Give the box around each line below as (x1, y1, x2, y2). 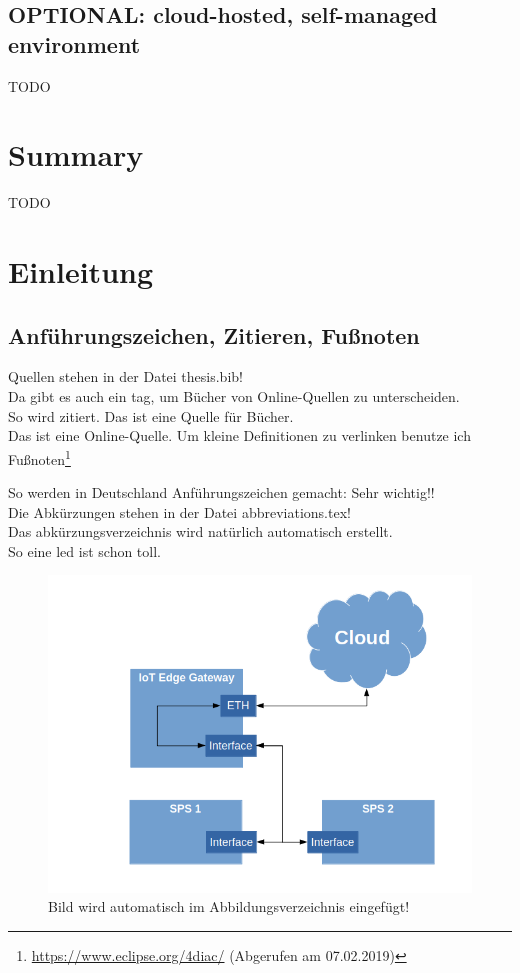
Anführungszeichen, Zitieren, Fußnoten (8, 319, 420, 350)
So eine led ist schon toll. (8, 540, 161, 561)
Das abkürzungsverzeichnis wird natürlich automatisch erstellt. (8, 521, 393, 542)
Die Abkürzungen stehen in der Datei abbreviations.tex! (8, 501, 351, 522)
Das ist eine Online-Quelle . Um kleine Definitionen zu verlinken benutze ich (8, 425, 471, 446)
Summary (8, 134, 144, 175)
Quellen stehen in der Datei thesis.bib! (8, 366, 243, 387)
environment (8, 28, 141, 59)
